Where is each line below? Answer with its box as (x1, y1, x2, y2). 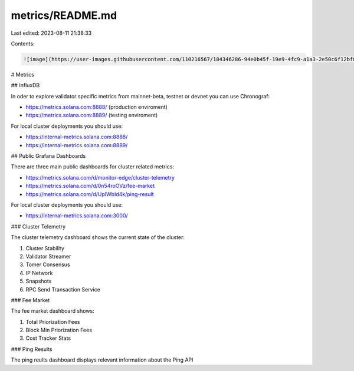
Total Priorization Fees (25, 318, 80, 325)
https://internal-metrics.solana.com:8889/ (25, 141, 128, 148)
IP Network (25, 269, 53, 276)
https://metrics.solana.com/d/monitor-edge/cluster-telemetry (25, 174, 175, 181)
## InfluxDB (11, 82, 40, 89)
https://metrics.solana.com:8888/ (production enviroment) (25, 104, 168, 111)
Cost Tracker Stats (25, 334, 71, 342)
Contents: (11, 40, 35, 47)
